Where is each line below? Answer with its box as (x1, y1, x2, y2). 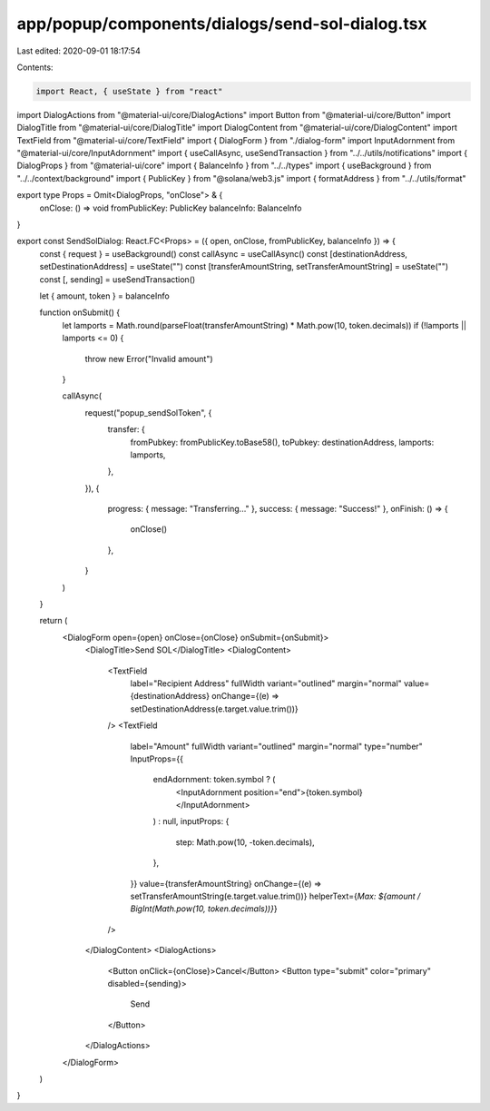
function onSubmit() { (39, 307, 121, 318)
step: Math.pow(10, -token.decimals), (175, 836, 315, 848)
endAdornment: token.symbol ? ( (152, 774, 276, 785)
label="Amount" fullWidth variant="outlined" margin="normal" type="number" (130, 741, 424, 752)
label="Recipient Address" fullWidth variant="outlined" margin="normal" (130, 677, 403, 689)
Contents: (16, 62, 54, 73)
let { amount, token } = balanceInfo (39, 290, 170, 301)
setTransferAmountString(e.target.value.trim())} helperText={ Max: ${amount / (130, 890, 421, 902)
